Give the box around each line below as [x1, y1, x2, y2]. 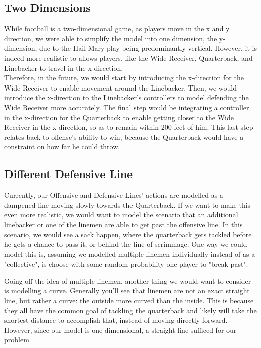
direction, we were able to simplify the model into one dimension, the [4, 33, 217, 43]
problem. [4, 334, 31, 345]
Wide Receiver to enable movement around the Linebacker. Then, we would [4, 82, 237, 93]
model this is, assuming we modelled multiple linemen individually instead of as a [4, 248, 255, 259]
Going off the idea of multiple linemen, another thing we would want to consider [4, 275, 251, 286]
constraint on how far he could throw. [4, 141, 120, 152]
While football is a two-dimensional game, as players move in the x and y [4, 23, 230, 34]
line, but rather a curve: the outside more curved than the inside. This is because [4, 295, 254, 306]
